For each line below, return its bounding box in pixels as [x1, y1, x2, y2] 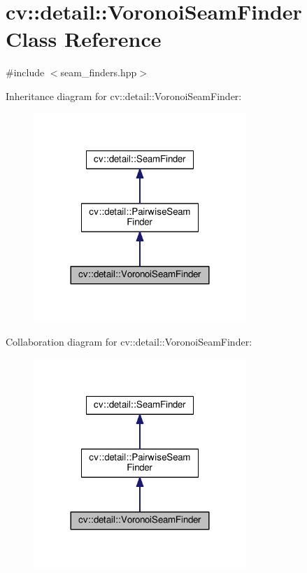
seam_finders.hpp [60, 65, 137, 80]
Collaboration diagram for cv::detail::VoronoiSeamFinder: [6, 334, 252, 348]
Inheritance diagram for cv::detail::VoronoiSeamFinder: [6, 88, 242, 103]
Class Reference [6, 24, 162, 53]
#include [6, 65, 45, 80]
